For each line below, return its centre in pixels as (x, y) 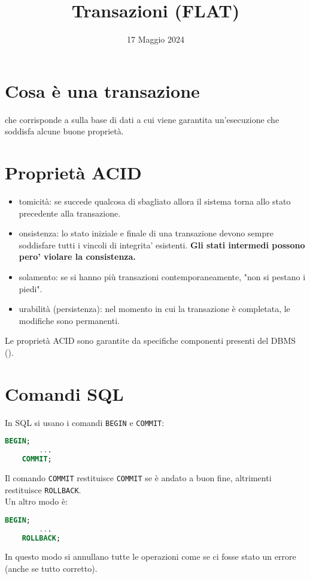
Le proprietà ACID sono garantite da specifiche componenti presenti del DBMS (151, 340)
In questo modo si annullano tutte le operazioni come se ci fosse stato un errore (151, 556)
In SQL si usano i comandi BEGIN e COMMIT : (85, 422)
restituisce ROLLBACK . (43, 489)
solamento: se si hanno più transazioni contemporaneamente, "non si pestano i (162, 276)
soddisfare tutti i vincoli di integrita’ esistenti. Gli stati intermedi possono (162, 244)
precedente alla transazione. (70, 213)
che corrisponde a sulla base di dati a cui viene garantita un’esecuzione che (142, 119)
